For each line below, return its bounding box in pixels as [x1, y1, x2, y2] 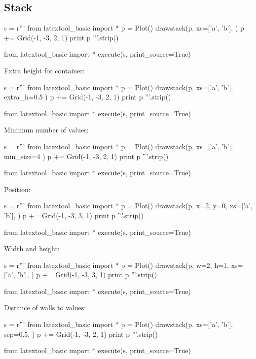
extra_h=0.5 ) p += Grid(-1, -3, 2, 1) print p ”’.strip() [4, 92, 171, 102]
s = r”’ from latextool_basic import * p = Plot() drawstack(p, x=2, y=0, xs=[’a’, [4, 200, 253, 211]
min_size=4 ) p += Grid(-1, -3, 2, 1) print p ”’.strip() [4, 151, 169, 161]
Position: [4, 184, 31, 194]
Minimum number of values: [4, 125, 89, 135]
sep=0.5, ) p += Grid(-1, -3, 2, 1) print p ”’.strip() [4, 328, 158, 339]
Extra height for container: [4, 65, 85, 75]
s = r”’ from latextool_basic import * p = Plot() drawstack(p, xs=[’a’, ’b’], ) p [4, 23, 244, 33]
